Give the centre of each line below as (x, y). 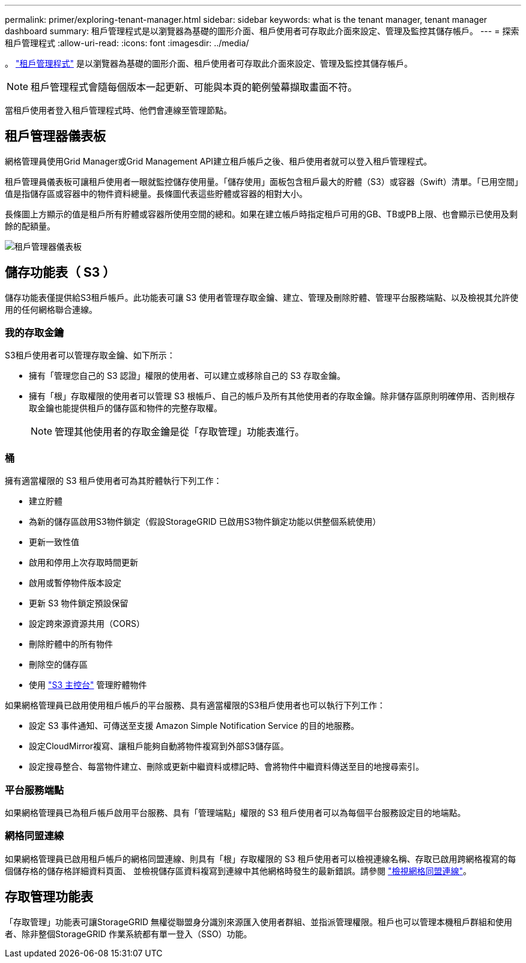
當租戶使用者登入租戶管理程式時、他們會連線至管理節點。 (118, 110)
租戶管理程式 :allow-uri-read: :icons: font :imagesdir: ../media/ (127, 43)
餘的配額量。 (30, 226)
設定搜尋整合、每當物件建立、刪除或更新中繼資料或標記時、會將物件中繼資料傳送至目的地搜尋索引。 (226, 767)
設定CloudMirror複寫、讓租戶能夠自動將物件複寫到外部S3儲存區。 (159, 746)
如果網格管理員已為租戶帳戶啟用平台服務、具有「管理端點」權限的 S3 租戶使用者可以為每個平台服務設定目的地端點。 (235, 812)
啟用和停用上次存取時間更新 (83, 563)
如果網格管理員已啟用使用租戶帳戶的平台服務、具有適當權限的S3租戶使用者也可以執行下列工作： (195, 705)
